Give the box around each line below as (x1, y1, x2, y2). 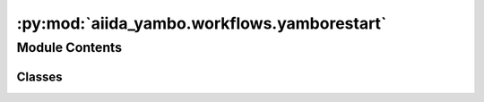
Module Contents (16, 39, 123, 55)
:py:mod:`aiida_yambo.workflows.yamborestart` (16, 13, 387, 33)
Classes (16, 69, 63, 84)
